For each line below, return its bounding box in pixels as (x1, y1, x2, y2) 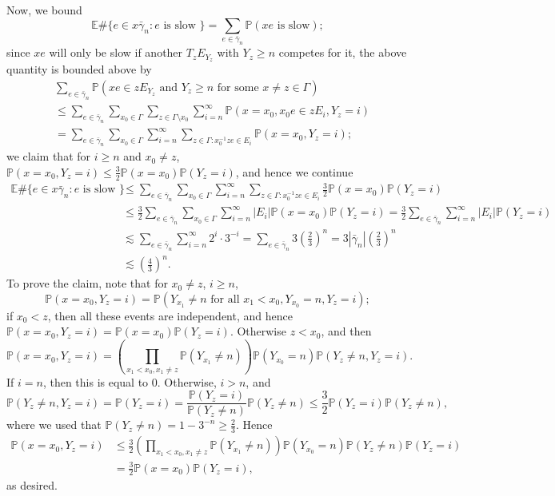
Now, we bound (6, 2, 82, 18)
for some (217, 81, 259, 93)
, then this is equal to (42, 373, 149, 390)
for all (210, 293, 240, 305)
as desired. (6, 477, 58, 494)
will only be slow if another (49, 44, 183, 61)
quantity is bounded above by (6, 61, 152, 77)
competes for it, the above (278, 44, 407, 61)
